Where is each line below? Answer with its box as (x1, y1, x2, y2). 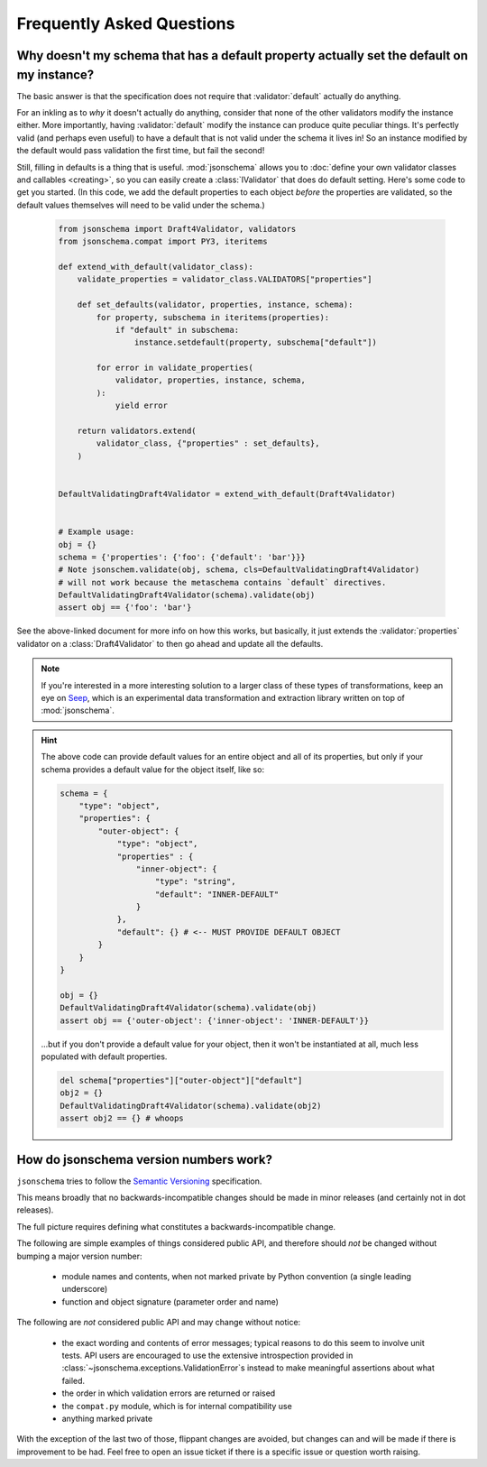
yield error (115, 401, 169, 411)
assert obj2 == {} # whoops (60, 1113, 184, 1123)
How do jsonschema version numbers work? (16, 1151, 272, 1167)
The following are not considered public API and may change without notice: (16, 1317, 301, 1328)
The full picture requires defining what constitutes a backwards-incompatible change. (16, 1221, 336, 1232)
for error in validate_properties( (96, 363, 254, 374)
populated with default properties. (41, 1051, 168, 1062)
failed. (61, 1375, 86, 1386)
